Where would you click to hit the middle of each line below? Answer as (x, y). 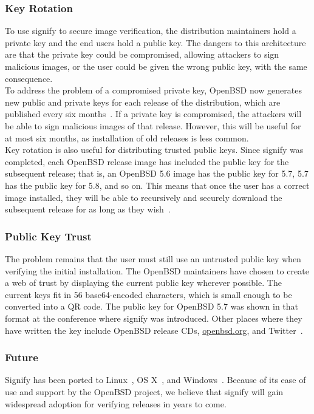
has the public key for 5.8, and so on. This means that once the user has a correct (157, 185)
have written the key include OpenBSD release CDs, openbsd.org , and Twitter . (154, 330)
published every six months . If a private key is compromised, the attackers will (153, 114)
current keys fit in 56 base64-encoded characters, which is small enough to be (148, 294)
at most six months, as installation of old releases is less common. (127, 137)
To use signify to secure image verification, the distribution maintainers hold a (151, 31)
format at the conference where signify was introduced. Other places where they (154, 318)
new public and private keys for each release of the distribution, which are (143, 102)
